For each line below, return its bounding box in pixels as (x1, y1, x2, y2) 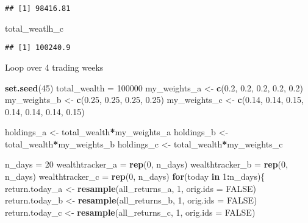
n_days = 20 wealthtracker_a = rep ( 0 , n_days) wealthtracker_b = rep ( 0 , (5, 158, 288, 171)
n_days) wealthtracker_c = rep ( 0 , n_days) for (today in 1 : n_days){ (5, 170, 265, 183)
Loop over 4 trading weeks (5, 60, 104, 73)
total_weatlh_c (5, 21, 64, 34)
